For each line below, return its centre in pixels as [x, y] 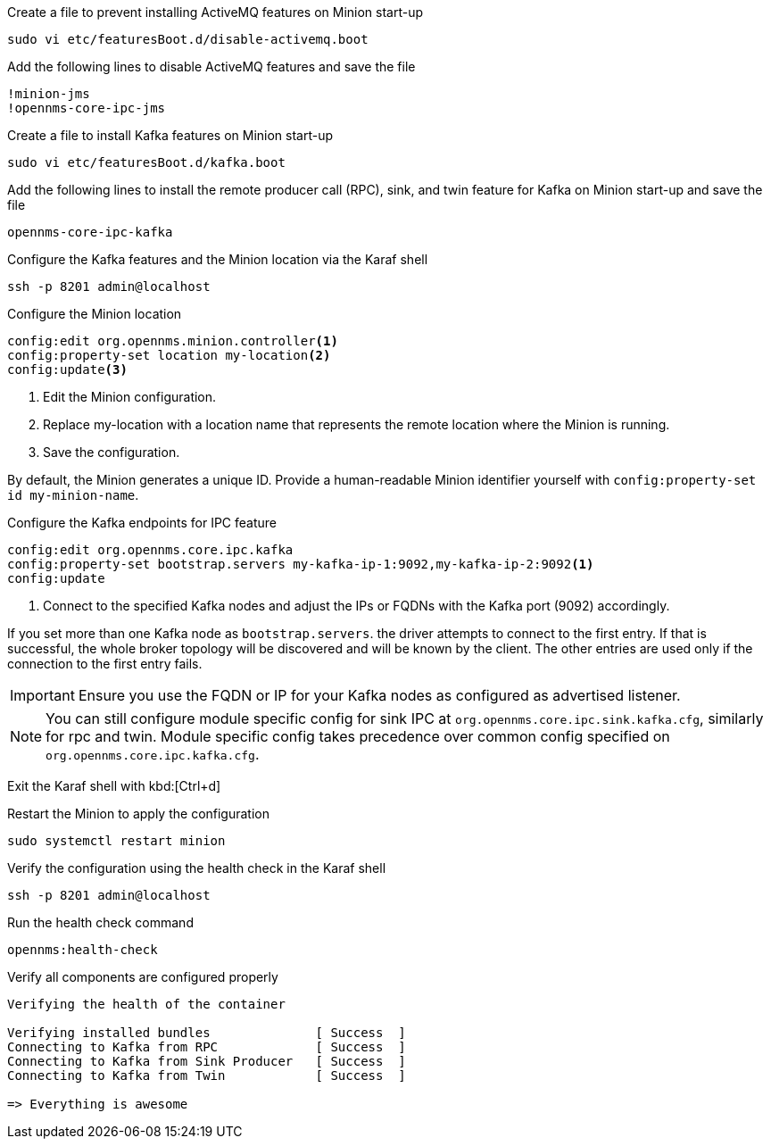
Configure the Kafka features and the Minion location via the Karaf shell [218, 259]
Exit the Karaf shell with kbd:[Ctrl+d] [114, 786]
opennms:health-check [83, 950]
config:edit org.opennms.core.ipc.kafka [150, 550]
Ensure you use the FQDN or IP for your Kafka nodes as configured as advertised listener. [379, 695]
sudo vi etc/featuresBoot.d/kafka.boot [146, 162]
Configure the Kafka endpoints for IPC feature [142, 523]
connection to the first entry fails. [105, 664]
